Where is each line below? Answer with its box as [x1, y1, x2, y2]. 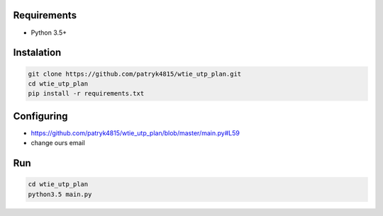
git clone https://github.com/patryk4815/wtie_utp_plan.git [28, 69, 242, 78]
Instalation [13, 47, 62, 59]
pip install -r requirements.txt [28, 89, 145, 98]
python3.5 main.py [28, 190, 92, 198]
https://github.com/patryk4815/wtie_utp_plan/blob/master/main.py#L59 [30, 128, 240, 137]
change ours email [30, 139, 85, 147]
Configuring [13, 110, 68, 122]
